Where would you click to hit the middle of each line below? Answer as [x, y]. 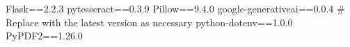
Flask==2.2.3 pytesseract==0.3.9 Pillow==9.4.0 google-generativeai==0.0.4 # [175, 8]
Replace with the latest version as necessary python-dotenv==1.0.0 [149, 22]
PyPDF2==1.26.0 [44, 36]
